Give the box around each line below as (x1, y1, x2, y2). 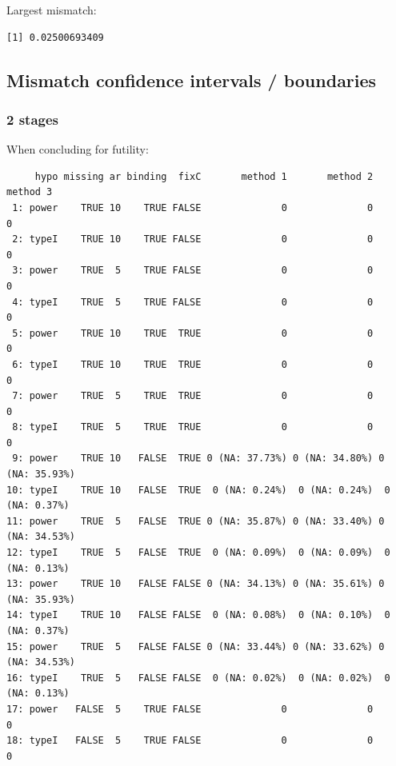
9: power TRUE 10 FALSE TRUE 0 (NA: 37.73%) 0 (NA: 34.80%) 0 (12, 453, 385, 465)
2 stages (6, 109, 59, 129)
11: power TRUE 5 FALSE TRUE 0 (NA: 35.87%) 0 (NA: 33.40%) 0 (6, 515, 385, 527)
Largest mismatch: (6, 2, 97, 18)
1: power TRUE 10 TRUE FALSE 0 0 (12, 201, 374, 213)
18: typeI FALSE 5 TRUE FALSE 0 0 (6, 735, 374, 747)
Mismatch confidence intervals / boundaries (6, 67, 377, 92)
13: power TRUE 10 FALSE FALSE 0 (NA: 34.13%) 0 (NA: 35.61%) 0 (6, 578, 385, 590)
